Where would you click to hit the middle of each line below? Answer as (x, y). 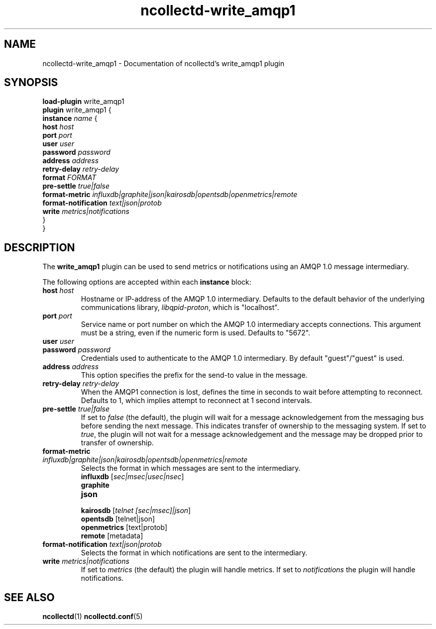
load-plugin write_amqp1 (83, 102)
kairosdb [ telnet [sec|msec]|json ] (136, 511)
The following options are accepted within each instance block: (147, 282)
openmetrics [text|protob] (124, 527)
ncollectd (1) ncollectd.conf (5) (93, 617)
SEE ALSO (29, 597)
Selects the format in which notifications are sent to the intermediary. (194, 553)
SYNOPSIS (31, 83)
